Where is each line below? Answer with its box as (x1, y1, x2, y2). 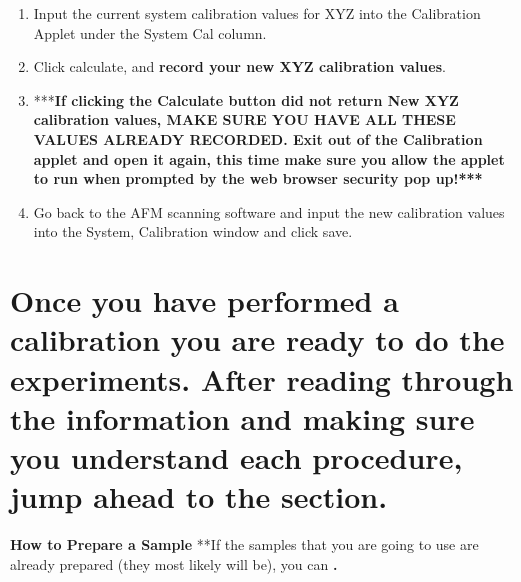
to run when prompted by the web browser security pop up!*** (33, 168, 483, 189)
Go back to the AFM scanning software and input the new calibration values (33, 201, 505, 222)
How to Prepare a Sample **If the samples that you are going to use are (10, 534, 479, 554)
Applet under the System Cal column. (33, 22, 267, 43)
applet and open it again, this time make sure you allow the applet (33, 148, 505, 169)
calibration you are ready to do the (10, 319, 505, 360)
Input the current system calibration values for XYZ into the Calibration (33, 3, 481, 23)
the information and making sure (10, 397, 475, 438)
